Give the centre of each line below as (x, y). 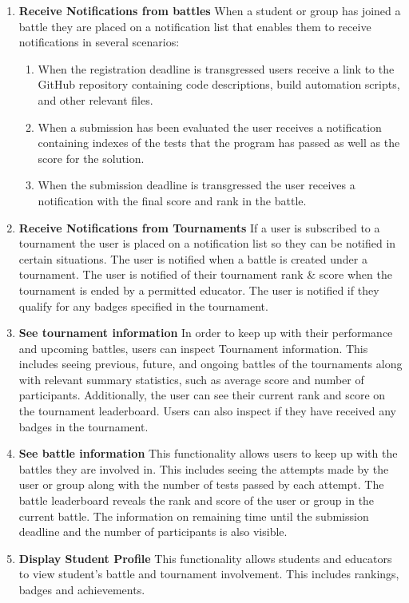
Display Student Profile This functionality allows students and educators (205, 558)
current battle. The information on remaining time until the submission (194, 516)
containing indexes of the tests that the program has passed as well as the (219, 143)
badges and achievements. (82, 589)
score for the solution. (91, 158)
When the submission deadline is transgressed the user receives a (197, 185)
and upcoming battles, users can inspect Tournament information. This (193, 348)
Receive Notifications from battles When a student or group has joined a (210, 10)
